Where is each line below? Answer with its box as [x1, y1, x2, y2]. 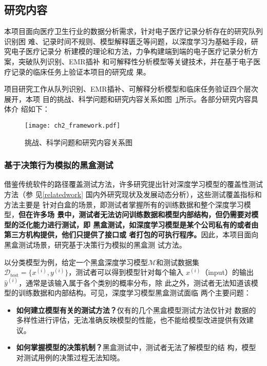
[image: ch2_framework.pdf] [25, 121, 121, 129]
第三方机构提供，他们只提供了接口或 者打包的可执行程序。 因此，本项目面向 [4, 229, 259, 240]
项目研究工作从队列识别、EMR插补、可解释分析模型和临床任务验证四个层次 [4, 83, 258, 94]
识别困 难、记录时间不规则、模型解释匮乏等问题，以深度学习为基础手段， [4, 36, 251, 46]
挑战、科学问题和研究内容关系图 [25, 136, 132, 147]
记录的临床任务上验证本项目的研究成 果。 [11, 66, 150, 77]
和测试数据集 [156, 256, 200, 267]
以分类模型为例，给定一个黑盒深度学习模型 [4, 256, 148, 267]
